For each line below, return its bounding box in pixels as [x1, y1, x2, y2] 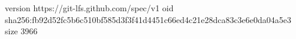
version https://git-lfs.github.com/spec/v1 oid [5, 2, 174, 14]
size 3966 [5, 25, 38, 37]
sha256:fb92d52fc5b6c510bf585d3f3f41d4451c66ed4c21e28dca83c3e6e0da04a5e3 [5, 13, 292, 25]
